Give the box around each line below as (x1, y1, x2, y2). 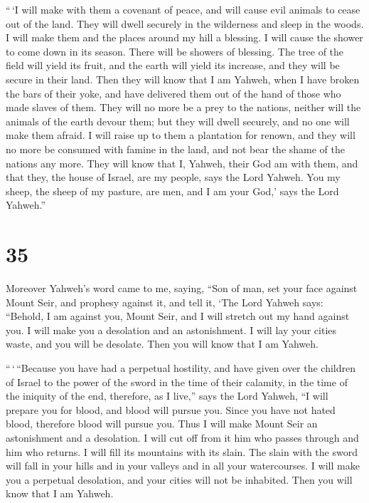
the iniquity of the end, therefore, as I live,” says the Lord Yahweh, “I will (6, 388, 328, 403)
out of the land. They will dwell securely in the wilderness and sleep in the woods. (6, 16, 364, 31)
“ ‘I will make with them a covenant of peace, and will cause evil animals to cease (6, 2, 360, 16)
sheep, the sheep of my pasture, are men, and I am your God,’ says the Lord (6, 183, 339, 198)
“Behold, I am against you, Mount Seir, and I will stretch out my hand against (6, 308, 350, 323)
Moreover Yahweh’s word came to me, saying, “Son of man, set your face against (6, 281, 358, 296)
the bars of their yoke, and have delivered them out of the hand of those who (6, 85, 341, 100)
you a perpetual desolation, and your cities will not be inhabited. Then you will (6, 472, 353, 487)
